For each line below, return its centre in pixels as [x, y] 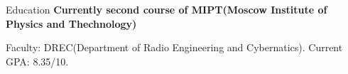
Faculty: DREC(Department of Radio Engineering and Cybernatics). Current [174, 47]
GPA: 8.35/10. [37, 61]
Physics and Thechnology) [71, 23]
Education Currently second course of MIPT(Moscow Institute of [167, 9]
